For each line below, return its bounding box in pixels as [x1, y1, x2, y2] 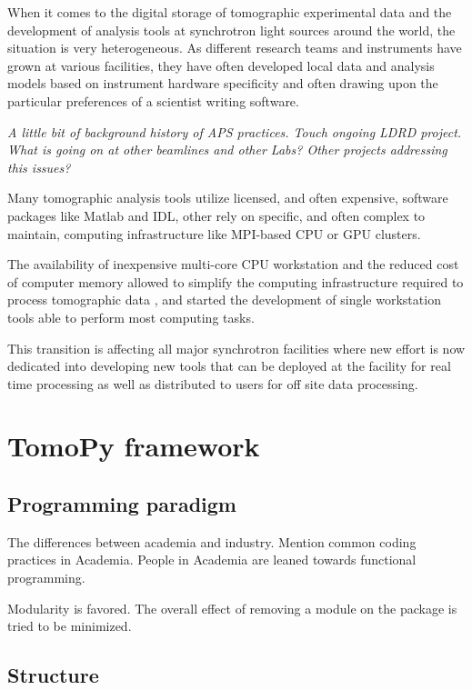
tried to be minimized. [7, 616, 132, 635]
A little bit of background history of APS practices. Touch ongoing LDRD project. [7, 122, 462, 141]
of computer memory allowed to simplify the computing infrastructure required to [7, 272, 464, 291]
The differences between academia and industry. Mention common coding [7, 532, 417, 551]
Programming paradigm [7, 490, 236, 518]
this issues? [7, 157, 71, 176]
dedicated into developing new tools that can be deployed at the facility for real [7, 356, 451, 375]
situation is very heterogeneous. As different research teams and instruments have [7, 38, 462, 57]
